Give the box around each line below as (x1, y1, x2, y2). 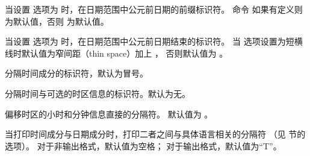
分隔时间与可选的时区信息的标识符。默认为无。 (5, 87, 190, 99)
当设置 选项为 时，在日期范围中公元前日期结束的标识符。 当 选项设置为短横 (5, 35, 303, 48)
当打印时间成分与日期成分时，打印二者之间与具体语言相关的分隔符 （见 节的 (5, 128, 306, 140)
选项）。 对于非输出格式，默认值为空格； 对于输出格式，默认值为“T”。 (5, 139, 282, 152)
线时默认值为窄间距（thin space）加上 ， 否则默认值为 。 (5, 46, 228, 59)
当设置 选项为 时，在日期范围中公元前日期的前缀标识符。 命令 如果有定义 (5, 3, 294, 15)
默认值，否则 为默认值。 (13, 14, 109, 27)
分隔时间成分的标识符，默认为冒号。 (5, 67, 148, 80)
